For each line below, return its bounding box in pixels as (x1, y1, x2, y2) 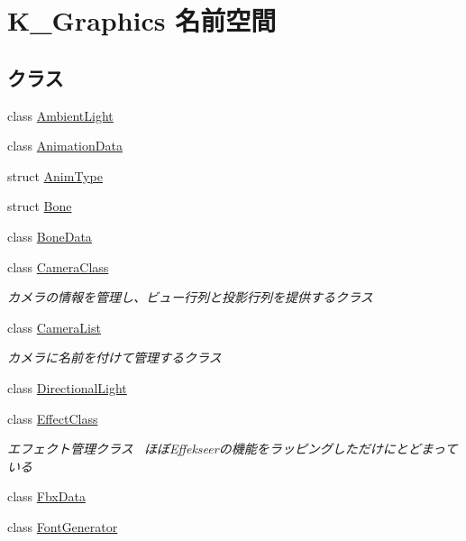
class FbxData (7, 487, 86, 506)
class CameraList (7, 317, 101, 336)
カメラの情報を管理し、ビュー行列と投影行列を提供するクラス (7, 288, 373, 307)
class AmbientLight (7, 105, 114, 124)
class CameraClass (7, 257, 109, 276)
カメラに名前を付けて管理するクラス (7, 348, 222, 367)
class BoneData (7, 226, 92, 245)
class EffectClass (7, 408, 98, 427)
